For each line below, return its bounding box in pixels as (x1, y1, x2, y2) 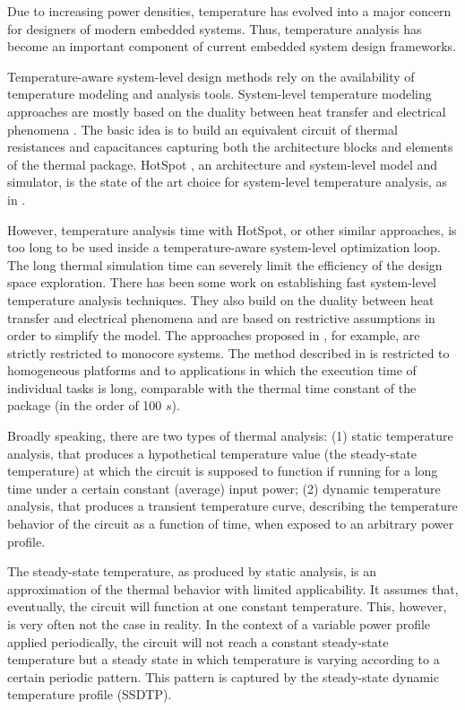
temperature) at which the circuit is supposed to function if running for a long (7, 461, 438, 480)
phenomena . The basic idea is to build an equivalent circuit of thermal (7, 119, 398, 138)
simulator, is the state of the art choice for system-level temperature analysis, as (7, 172, 448, 191)
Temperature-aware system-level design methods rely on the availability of (7, 66, 415, 85)
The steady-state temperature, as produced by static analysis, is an (7, 562, 377, 581)
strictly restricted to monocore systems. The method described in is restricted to (7, 343, 450, 362)
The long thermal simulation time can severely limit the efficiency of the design (7, 255, 443, 274)
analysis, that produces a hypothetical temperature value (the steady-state (7, 443, 418, 462)
